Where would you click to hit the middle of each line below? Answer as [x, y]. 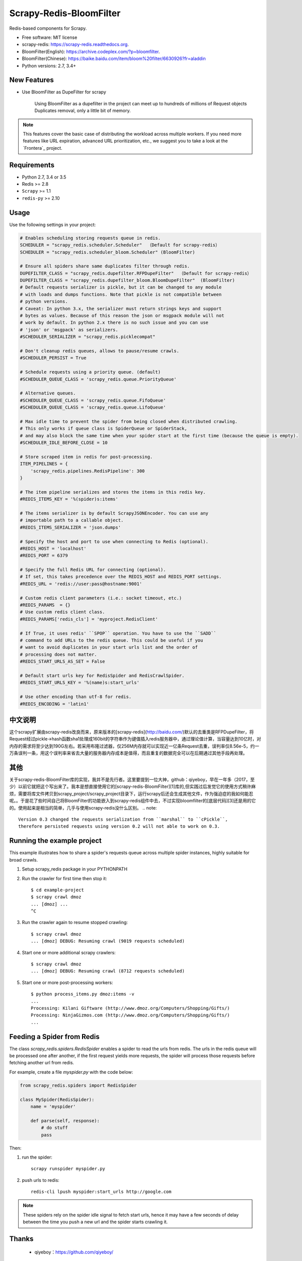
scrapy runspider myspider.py [68, 1169]
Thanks [21, 1239]
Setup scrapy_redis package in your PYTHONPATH [75, 869]
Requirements [32, 165]
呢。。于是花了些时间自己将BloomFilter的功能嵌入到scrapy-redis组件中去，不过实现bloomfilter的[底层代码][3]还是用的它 [133, 801]
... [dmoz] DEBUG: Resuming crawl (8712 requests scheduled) [108, 971]
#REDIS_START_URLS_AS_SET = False [62, 662]
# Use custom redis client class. [62, 612]
